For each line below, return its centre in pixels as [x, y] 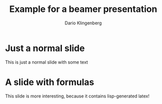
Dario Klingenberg [83, 23]
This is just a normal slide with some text [47, 62]
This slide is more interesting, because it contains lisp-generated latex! [77, 96]
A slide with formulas [50, 82]
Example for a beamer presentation [83, 9]
